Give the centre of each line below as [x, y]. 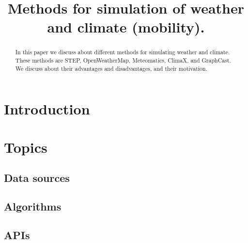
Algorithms [33, 206]
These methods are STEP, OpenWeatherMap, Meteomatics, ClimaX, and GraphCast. [123, 60]
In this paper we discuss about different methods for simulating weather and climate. [123, 52]
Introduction [47, 109]
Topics [26, 147]
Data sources [37, 178]
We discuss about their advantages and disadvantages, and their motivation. [111, 68]
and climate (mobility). [126, 27]
